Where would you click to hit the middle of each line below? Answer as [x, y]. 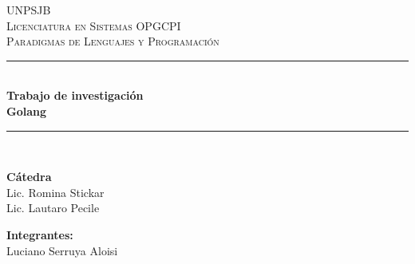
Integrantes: [40, 234]
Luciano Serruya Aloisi [62, 250]
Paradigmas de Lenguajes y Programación [113, 41]
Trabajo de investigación [75, 95]
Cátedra [29, 177]
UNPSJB [29, 10]
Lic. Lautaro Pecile [53, 208]
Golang [26, 110]
